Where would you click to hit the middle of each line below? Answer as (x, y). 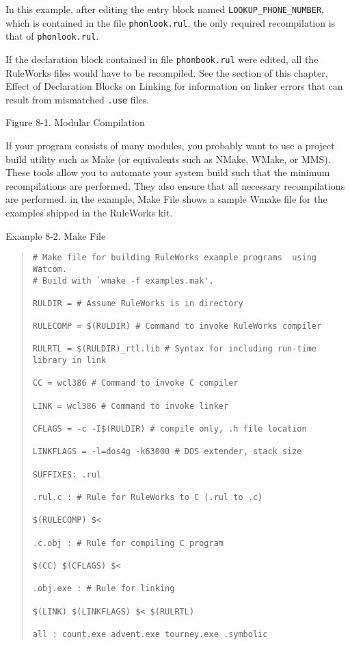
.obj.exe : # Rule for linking (104, 589)
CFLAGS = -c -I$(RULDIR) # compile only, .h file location (170, 429)
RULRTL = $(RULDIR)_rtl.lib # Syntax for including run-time (175, 349)
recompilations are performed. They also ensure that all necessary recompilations (175, 185)
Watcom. (50, 269)
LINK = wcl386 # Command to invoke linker (131, 406)
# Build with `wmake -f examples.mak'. (123, 281)
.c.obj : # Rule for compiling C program (128, 543)
